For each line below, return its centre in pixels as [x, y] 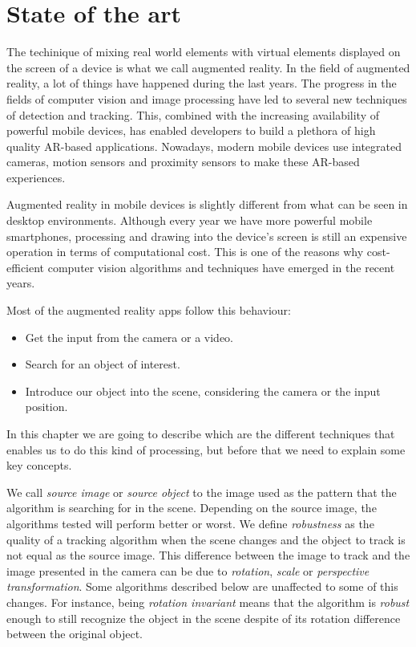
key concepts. [39, 465]
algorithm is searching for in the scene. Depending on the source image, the [192, 508]
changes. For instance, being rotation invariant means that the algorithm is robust [208, 602]
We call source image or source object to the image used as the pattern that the [202, 492]
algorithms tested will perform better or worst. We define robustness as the [190, 523]
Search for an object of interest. [103, 364]
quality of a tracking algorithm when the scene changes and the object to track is [206, 539]
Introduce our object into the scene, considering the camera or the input [203, 391]
